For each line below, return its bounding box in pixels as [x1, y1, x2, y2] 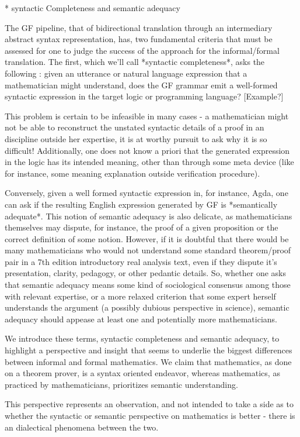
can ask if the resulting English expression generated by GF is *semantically [5, 198, 278, 210]
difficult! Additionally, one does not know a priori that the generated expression [5, 144, 290, 156]
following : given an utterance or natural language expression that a [5, 67, 247, 79]
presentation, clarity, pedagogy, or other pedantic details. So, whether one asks [5, 267, 286, 279]
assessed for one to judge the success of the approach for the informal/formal [5, 44, 280, 56]
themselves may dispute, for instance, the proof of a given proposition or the [5, 221, 278, 233]
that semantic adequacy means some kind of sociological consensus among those [5, 278, 291, 291]
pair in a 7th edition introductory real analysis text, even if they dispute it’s [5, 255, 277, 267]
